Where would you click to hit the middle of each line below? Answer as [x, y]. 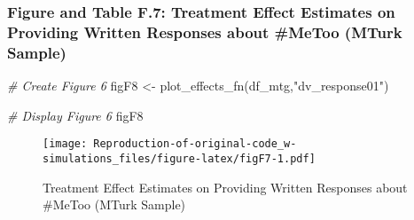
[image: [65, 144]
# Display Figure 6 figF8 [75, 115]
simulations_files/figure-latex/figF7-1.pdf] [179, 158]
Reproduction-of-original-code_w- [195, 144]
